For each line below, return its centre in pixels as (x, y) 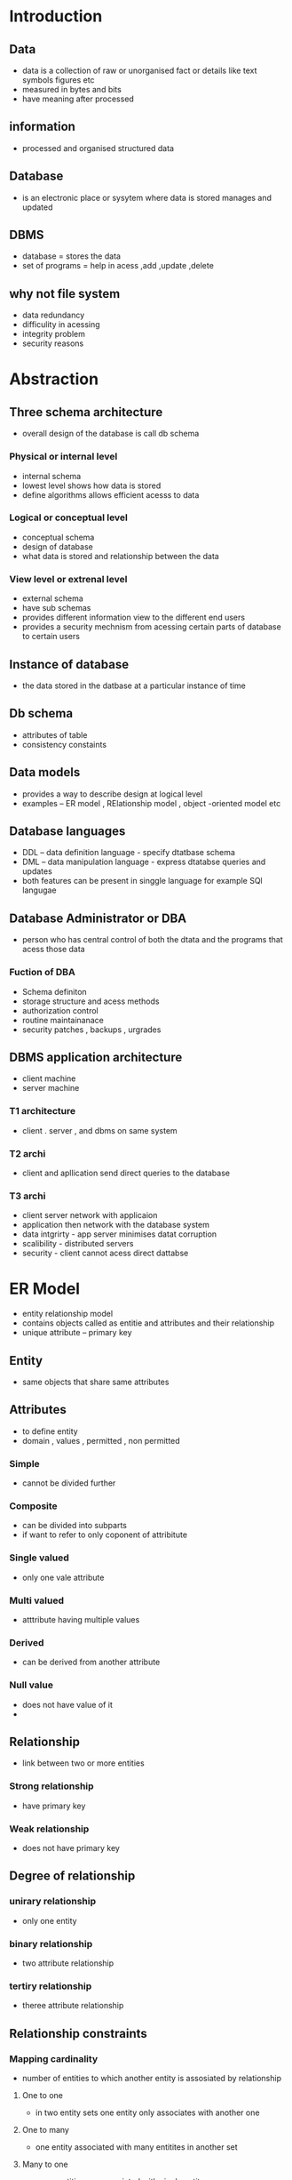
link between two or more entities (83, 1763)
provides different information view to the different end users (134, 617)
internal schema (51, 476)
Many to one (45, 2164)
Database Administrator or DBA (98, 918)
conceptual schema (58, 537)
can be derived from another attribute (91, 1662)
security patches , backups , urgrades (91, 1030)
